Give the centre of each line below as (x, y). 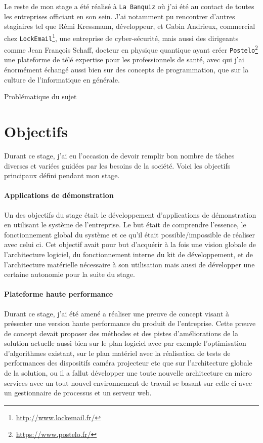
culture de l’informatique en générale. (62, 79)
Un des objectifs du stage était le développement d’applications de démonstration (130, 214)
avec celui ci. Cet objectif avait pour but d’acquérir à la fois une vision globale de (130, 244)
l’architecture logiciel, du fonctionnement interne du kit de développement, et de (129, 254)
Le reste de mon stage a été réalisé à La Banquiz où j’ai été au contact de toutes (129, 6)
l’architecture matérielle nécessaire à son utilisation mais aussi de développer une (129, 264)
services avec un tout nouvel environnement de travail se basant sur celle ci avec (128, 382)
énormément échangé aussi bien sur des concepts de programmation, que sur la (126, 70)
